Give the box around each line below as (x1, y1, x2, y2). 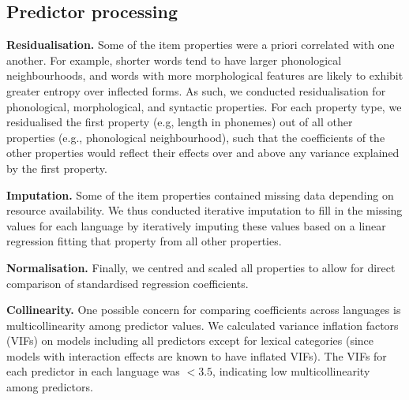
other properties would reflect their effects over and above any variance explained (6, 144, 400, 161)
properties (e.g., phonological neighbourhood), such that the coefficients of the (6, 129, 385, 145)
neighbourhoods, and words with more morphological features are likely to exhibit (6, 67, 403, 84)
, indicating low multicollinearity (212, 363, 370, 379)
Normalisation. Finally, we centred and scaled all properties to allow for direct (6, 259, 396, 275)
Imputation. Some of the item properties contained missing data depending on (6, 186, 394, 203)
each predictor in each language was (6, 363, 180, 379)
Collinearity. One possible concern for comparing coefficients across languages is (6, 301, 401, 318)
